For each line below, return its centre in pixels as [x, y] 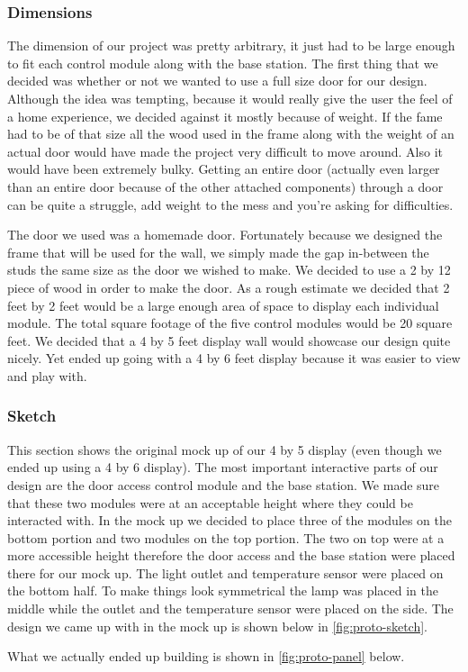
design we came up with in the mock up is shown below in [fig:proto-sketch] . [218, 626]
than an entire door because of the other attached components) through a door [225, 186]
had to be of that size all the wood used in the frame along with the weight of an [231, 134]
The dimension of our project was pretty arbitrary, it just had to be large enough [231, 45]
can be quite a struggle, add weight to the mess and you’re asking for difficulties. [230, 204]
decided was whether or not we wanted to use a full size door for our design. [217, 81]
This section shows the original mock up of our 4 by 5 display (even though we [225, 449]
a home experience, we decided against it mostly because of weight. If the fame [225, 116]
